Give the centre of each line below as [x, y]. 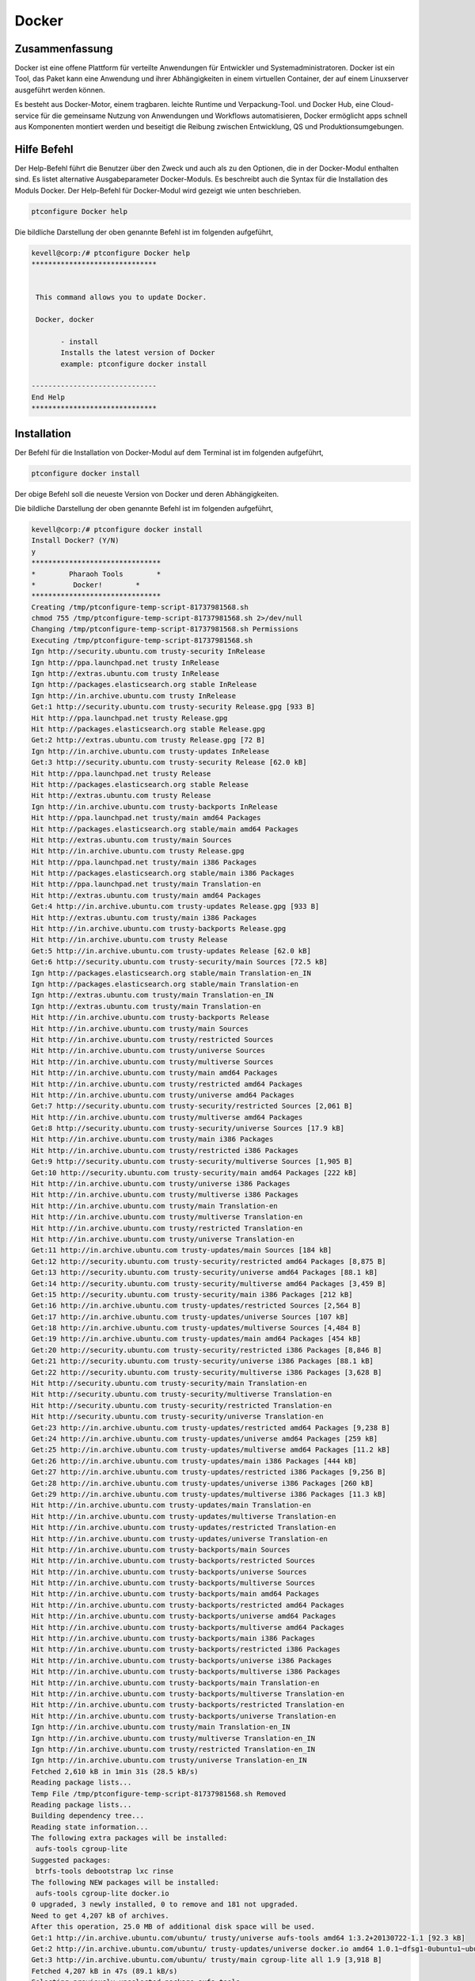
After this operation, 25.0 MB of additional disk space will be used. [173, 1927]
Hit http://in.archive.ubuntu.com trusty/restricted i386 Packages [165, 1150]
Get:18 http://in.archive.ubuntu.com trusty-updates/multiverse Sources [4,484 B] [196, 1328]
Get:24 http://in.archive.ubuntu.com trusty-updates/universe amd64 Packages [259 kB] [205, 1439]
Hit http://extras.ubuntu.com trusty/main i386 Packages [144, 918]
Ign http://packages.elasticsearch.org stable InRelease [144, 685]
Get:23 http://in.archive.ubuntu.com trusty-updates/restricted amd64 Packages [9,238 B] [211, 1428]
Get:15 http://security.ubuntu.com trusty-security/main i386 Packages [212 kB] [192, 1294]
